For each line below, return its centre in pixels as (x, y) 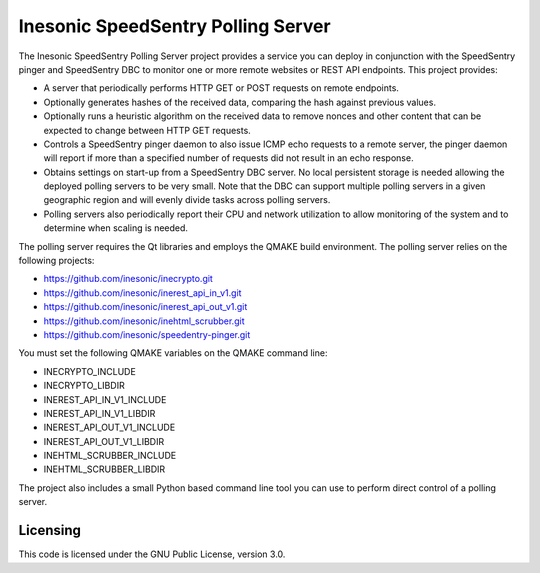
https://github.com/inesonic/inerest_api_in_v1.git (142, 292)
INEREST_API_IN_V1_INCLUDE (105, 399)
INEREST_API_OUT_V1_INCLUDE (109, 427)
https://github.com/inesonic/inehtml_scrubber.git (144, 321)
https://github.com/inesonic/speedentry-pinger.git (147, 334)
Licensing (50, 530)
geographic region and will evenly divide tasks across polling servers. (187, 200)
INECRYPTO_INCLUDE (90, 371)
